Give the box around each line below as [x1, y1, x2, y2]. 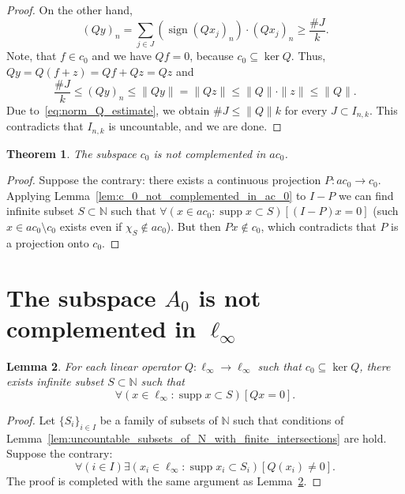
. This [369, 101, 398, 118]
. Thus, [291, 47, 326, 64]
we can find [339, 187, 394, 203]
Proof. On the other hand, [6, 2, 133, 17]
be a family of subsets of [99, 411, 218, 428]
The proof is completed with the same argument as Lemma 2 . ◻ [6, 472, 322, 488]
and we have [92, 47, 152, 64]
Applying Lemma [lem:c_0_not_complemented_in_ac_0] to [6, 187, 306, 203]
